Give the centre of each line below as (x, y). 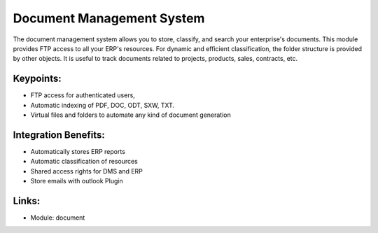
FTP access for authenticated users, (83, 95)
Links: (27, 200)
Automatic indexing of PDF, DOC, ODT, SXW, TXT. (103, 105)
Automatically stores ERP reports (78, 151)
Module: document (58, 218)
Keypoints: (37, 79)
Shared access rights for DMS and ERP (87, 171)
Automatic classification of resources (84, 162)
